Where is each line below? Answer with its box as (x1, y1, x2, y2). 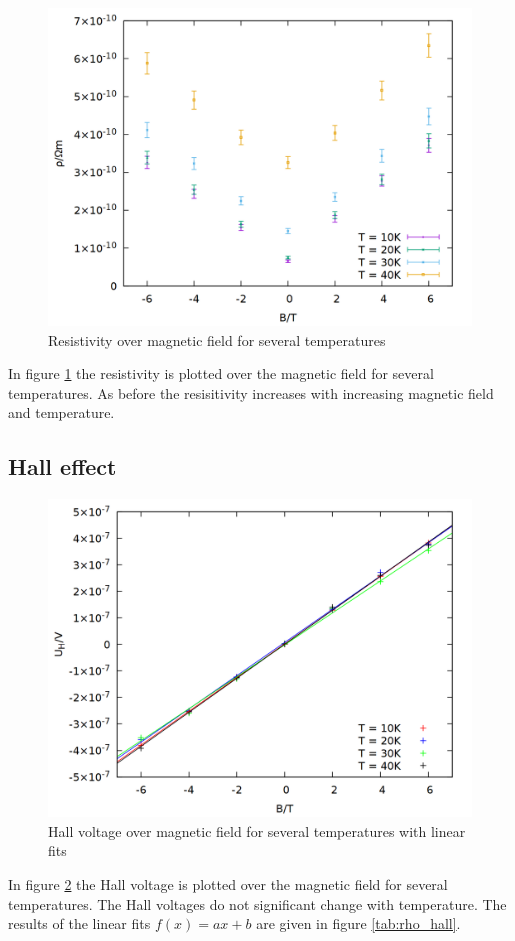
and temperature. (8, 402, 115, 423)
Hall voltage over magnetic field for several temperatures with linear (48, 820, 466, 841)
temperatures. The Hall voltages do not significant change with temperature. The (8, 893, 507, 914)
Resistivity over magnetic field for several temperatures (48, 329, 386, 350)
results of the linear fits (8, 913, 151, 934)
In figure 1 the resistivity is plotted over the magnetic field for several (8, 363, 434, 384)
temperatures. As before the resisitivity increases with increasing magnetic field (8, 382, 494, 403)
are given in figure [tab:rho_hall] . (256, 913, 461, 934)
